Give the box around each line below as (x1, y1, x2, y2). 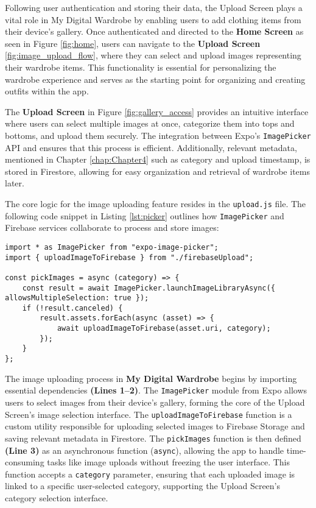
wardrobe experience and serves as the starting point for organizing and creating (5, 72, 306, 85)
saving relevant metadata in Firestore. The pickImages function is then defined (5, 431, 301, 444)
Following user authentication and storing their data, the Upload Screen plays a (5, 1, 303, 13)
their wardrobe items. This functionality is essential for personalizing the (5, 60, 276, 73)
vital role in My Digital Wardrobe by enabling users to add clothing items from (5, 13, 301, 26)
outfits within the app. (5, 85, 89, 97)
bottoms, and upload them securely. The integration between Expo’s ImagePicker (5, 129, 311, 141)
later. (5, 177, 24, 189)
